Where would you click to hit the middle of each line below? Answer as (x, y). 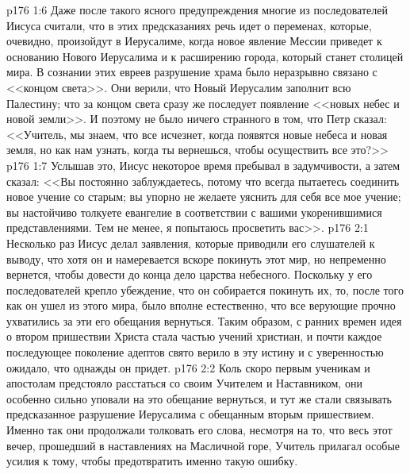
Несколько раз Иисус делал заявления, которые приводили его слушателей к (191, 243)
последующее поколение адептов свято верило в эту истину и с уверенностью (195, 352)
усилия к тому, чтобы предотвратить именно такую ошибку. (152, 461)
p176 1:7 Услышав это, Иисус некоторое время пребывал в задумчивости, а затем (203, 165)
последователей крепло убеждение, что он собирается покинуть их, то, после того (205, 289)
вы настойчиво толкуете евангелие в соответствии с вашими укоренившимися (194, 212)
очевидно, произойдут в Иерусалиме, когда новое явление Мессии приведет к (194, 41)
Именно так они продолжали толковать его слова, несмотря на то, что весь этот (199, 430)
